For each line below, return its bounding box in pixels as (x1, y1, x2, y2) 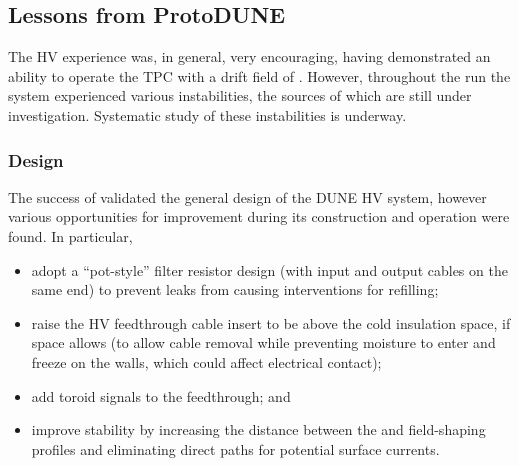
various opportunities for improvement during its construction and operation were (8, 206, 510, 227)
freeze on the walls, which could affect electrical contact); (31, 351, 382, 372)
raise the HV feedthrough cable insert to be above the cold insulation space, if (31, 312, 511, 333)
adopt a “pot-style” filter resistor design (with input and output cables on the (31, 259, 508, 280)
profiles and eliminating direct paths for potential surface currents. (31, 438, 440, 459)
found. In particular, (8, 225, 133, 246)
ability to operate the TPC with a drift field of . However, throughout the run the (8, 65, 511, 86)
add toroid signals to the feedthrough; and (31, 385, 291, 406)
